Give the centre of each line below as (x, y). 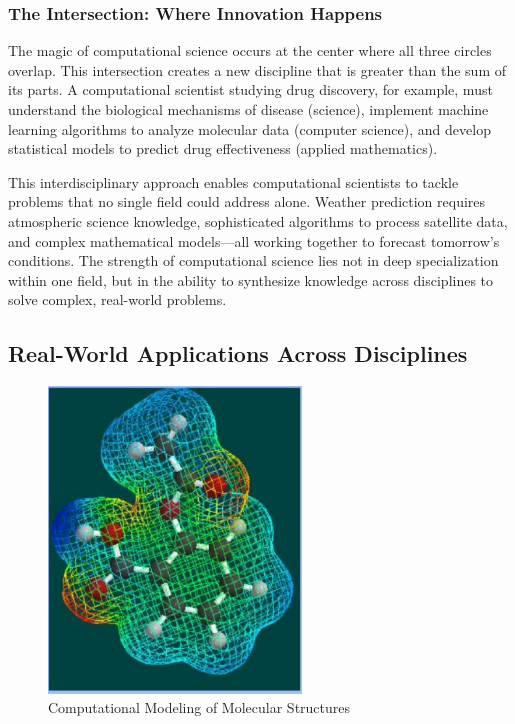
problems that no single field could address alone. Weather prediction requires (247, 201)
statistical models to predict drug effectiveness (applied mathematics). (223, 148)
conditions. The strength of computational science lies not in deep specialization (253, 260)
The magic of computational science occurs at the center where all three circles (250, 50)
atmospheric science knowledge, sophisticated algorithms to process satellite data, (258, 220)
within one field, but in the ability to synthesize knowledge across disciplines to (251, 279)
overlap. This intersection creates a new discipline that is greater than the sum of (257, 69)
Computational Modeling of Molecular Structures (199, 707)
